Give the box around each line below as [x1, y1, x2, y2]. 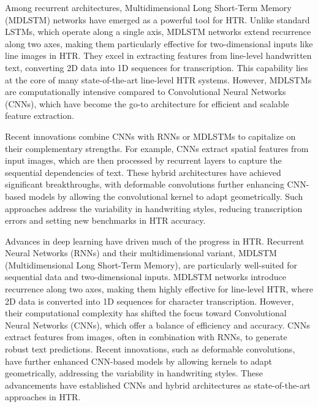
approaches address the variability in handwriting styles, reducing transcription [5, 202, 303, 215]
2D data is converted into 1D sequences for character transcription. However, [5, 294, 294, 307]
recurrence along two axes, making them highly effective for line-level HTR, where [5, 283, 313, 295]
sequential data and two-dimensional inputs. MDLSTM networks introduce [5, 270, 286, 283]
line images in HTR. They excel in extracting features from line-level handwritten [5, 49, 312, 62]
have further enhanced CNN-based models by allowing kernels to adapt [5, 354, 272, 367]
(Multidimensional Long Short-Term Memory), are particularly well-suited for [5, 258, 298, 271]
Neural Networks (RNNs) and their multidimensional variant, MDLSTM [5, 246, 277, 259]
